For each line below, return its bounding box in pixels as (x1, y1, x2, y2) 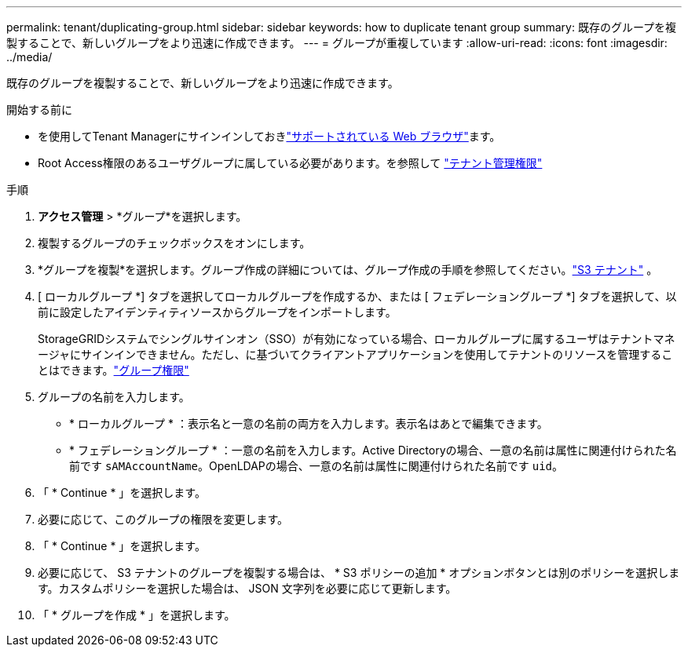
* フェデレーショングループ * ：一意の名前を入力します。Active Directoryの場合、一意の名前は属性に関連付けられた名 (69, 443, 677, 457)
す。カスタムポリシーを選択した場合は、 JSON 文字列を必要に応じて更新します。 (38, 582, 457, 595)
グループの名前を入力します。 (38, 390, 190, 403)
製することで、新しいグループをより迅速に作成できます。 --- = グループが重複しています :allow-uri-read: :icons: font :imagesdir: (6, 36, 668, 49)
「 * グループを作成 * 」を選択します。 (38, 608, 236, 622)
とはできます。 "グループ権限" (38, 363, 189, 377)
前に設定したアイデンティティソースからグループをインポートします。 (38, 305, 397, 319)
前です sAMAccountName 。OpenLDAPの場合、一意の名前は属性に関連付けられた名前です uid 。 (69, 459, 564, 472)
